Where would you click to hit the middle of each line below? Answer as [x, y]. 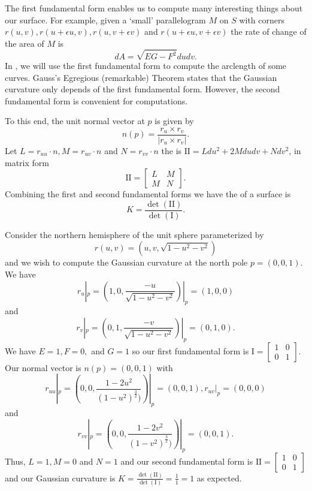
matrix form [27, 162]
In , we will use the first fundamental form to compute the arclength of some [146, 65]
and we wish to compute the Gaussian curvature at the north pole [126, 262]
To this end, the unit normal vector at [75, 121]
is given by [174, 121]
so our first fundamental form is [190, 350]
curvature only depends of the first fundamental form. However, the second [143, 89]
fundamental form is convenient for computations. [96, 100]
